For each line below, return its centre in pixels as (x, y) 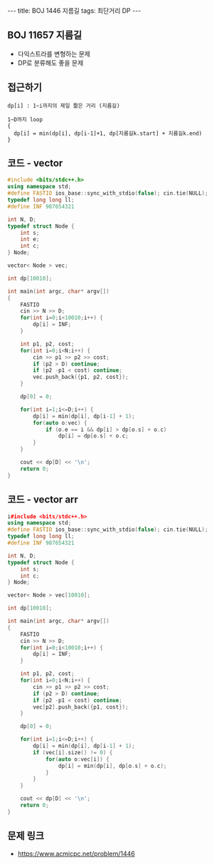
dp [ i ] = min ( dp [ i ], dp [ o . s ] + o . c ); (112, 766)
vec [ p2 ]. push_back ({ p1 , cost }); (81, 707)
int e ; (30, 239)
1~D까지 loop (25, 119)
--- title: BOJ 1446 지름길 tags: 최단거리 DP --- (74, 11)
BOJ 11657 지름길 (45, 35)
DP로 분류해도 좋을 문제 (50, 63)
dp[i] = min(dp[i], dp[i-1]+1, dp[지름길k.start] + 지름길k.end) (108, 133)
